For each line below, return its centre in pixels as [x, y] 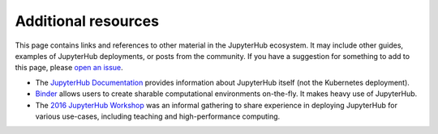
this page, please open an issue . [69, 68]
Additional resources [87, 21]
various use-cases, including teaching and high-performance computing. [158, 116]
